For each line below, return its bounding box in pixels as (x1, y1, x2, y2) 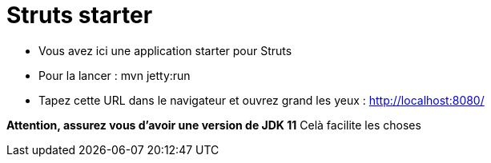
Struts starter (6, 2, 153, 29)
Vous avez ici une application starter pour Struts (38, 43, 292, 58)
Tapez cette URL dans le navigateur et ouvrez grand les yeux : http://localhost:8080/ (38, 93, 485, 107)
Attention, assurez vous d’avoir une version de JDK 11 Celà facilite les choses (6, 117, 421, 132)
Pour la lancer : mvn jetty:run (38, 68, 191, 82)
